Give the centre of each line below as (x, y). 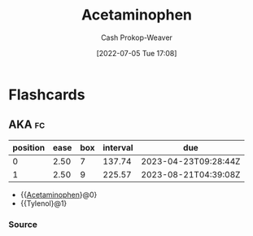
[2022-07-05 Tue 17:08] (137, 53)
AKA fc (27, 125)
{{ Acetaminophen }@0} (59, 194)
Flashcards (47, 94)
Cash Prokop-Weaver (137, 37)
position (29, 147)
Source (23, 224)
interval (118, 147)
